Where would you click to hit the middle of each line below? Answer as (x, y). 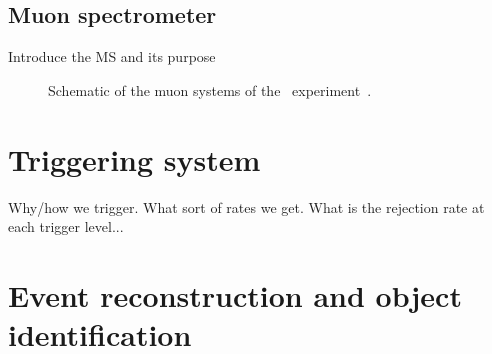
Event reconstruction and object (235, 294)
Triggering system (134, 158)
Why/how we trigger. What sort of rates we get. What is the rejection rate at (246, 206)
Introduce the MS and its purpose (112, 56)
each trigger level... (66, 226)
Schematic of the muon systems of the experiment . (210, 89)
